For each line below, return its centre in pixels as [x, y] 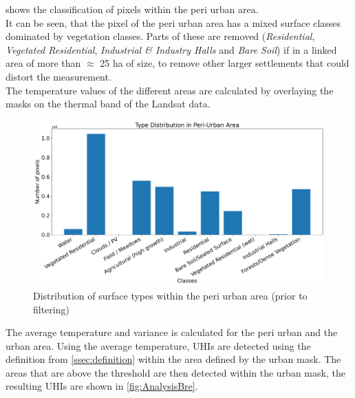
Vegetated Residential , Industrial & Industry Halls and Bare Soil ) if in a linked [171, 49]
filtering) [51, 309]
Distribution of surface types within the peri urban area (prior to [170, 295]
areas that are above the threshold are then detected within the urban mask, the [175, 372]
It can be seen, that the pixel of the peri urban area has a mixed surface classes [173, 22]
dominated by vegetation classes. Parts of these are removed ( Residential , [160, 36]
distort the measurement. [58, 76]
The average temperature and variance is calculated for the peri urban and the [172, 332]
